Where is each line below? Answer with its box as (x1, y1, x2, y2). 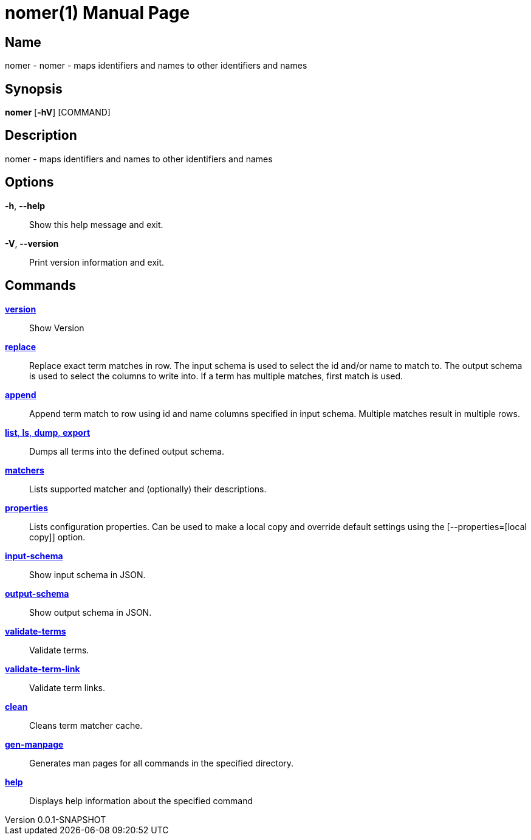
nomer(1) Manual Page (5, 2, 190, 23)
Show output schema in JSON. (29, 607, 152, 618)
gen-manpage (5, 738, 64, 749)
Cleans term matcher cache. (29, 720, 143, 731)
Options (5, 174, 54, 190)
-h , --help (5, 200, 46, 211)
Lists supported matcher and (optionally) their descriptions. (29, 483, 267, 494)
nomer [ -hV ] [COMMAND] (5, 107, 111, 118)
